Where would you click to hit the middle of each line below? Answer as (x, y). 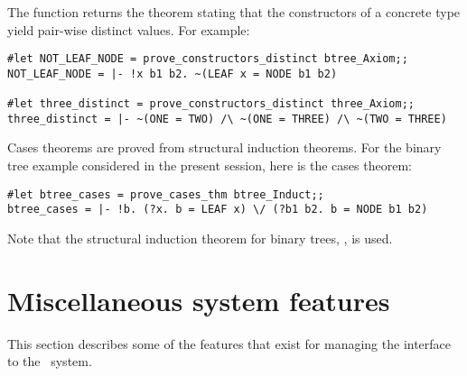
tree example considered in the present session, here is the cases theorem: (210, 165)
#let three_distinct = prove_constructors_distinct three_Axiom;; (211, 104)
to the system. (50, 361)
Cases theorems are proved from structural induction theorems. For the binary (224, 147)
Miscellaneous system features (199, 300)
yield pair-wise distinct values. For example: (129, 29)
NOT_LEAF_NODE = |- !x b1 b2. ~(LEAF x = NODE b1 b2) (173, 73)
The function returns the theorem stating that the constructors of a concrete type (234, 12)
